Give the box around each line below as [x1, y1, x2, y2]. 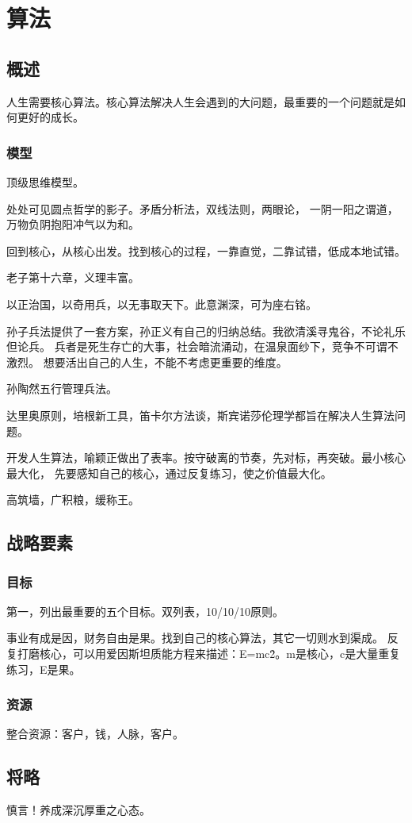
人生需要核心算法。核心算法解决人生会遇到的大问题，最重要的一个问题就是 [6, 93, 395, 110]
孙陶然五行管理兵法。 [6, 380, 117, 397]
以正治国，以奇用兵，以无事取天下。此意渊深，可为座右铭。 [6, 295, 317, 312]
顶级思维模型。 [6, 173, 84, 190]
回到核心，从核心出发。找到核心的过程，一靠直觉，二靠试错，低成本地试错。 [6, 242, 406, 259]
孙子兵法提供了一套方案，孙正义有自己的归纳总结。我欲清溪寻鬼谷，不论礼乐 [6, 322, 406, 339]
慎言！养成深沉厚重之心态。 [6, 802, 151, 818]
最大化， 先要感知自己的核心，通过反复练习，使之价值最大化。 [6, 464, 332, 481]
